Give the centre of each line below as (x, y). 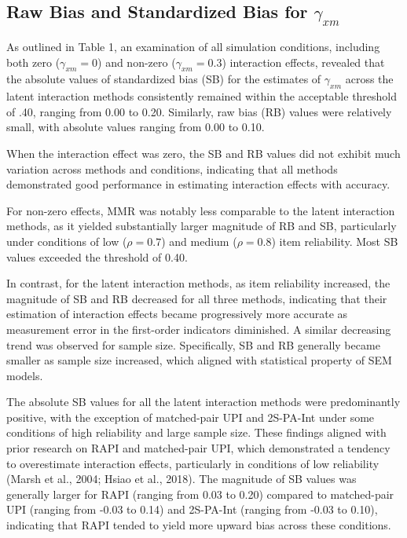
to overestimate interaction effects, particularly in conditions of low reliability (193, 463)
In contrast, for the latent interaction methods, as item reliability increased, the (198, 283)
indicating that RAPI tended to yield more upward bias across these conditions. (199, 525)
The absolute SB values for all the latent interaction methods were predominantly (203, 402)
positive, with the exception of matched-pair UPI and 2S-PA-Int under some (191, 417)
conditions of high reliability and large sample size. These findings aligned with (196, 432)
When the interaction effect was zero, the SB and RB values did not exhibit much (203, 153)
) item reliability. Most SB (335, 241)
